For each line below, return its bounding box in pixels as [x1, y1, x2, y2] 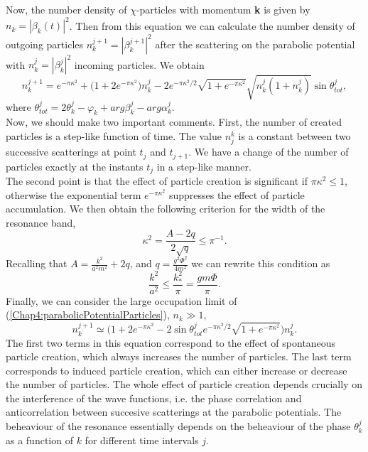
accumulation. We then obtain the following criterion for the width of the [6, 201, 325, 216]
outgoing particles [6, 36, 84, 51]
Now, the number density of [6, 2, 127, 16]
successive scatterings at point [6, 144, 136, 159]
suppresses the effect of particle [168, 187, 305, 202]
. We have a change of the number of [188, 144, 349, 159]
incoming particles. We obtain [74, 57, 205, 72]
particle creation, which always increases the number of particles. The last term [6, 349, 352, 364]
